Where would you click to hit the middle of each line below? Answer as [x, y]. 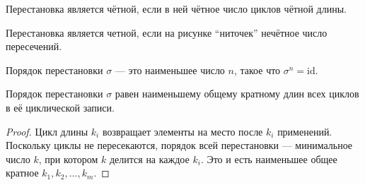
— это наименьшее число [170, 70]
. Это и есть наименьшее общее [269, 159]
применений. [305, 131]
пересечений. [34, 46]
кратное [22, 173]
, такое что [257, 70]
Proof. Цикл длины [47, 131]
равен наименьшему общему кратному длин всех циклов [237, 94]
